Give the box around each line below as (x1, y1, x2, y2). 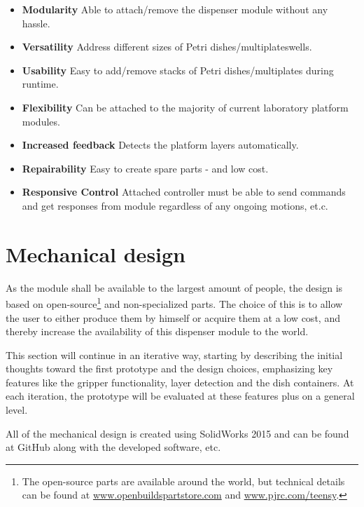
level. (6, 403, 28, 417)
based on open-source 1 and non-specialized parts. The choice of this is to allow (6, 295, 343, 311)
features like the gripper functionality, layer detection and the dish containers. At (6, 374, 354, 389)
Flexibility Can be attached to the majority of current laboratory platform (22, 100, 349, 114)
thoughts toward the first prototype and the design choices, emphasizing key (6, 361, 333, 376)
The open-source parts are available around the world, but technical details (22, 473, 345, 488)
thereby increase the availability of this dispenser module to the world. (6, 324, 309, 339)
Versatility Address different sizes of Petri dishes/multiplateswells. (22, 39, 312, 54)
